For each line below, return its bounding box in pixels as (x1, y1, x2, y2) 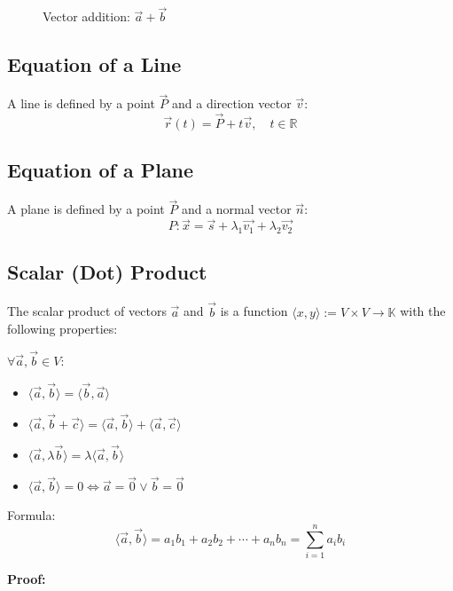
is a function (220, 302, 288, 320)
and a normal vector (181, 200, 292, 218)
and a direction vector (172, 94, 292, 113)
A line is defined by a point (7, 94, 155, 113)
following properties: (7, 319, 118, 338)
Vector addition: (43, 7, 130, 26)
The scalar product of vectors (7, 302, 167, 320)
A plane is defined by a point (7, 200, 165, 218)
